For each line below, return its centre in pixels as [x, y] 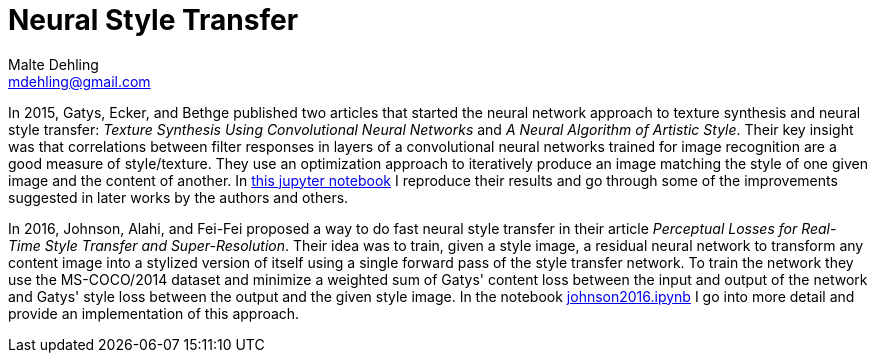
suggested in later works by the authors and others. [178, 197]
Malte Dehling [53, 64]
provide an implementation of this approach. [154, 313]
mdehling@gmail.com [79, 81]
